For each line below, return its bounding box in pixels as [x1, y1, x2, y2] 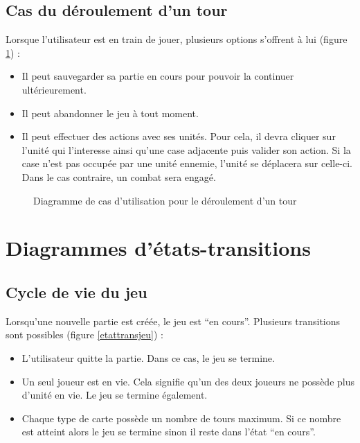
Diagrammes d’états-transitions [6, 234, 311, 262]
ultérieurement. [21, 82, 87, 96]
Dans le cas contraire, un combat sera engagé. [21, 169, 216, 184]
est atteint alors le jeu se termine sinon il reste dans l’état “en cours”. [21, 424, 316, 439]
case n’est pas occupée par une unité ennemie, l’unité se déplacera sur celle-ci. [21, 156, 353, 171]
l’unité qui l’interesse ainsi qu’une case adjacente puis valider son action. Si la [21, 142, 351, 157]
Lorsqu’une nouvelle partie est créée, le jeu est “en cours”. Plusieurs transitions [6, 313, 341, 328]
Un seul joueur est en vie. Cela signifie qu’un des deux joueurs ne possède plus [21, 374, 354, 388]
